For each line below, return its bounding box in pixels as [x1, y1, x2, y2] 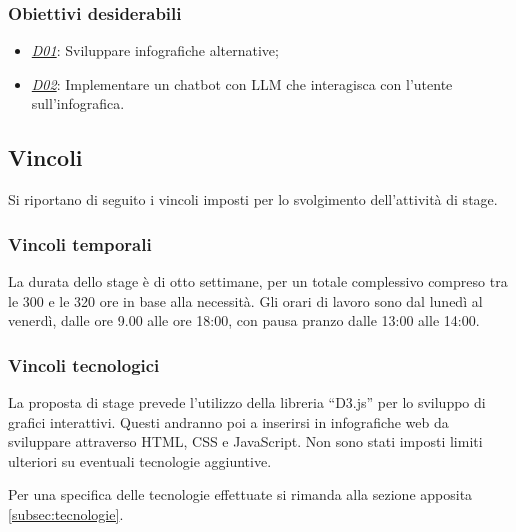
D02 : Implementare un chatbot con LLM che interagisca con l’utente [31, 73, 453, 94]
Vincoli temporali [8, 231, 152, 256]
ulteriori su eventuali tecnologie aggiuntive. [8, 450, 272, 471]
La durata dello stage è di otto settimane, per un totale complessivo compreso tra [8, 271, 508, 292]
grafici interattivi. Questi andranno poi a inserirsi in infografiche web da [8, 411, 449, 432]
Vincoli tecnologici [8, 352, 160, 377]
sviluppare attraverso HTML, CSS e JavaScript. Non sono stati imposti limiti [8, 431, 483, 452]
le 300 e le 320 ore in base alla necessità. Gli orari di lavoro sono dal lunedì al [8, 290, 483, 311]
